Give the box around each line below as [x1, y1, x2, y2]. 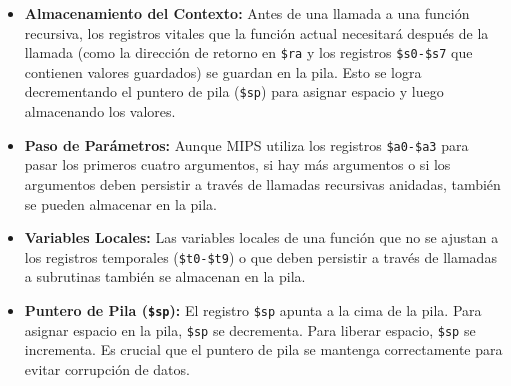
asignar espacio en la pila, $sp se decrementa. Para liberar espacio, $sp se [24, 319, 476, 340]
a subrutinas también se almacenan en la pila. [24, 266, 306, 287]
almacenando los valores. [24, 101, 176, 122]
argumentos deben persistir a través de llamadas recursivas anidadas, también [24, 173, 501, 194]
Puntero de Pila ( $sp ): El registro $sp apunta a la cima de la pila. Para [24, 299, 482, 320]
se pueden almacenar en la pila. [24, 193, 218, 214]
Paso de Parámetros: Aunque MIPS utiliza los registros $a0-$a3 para [24, 134, 469, 155]
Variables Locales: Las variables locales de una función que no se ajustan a [24, 227, 499, 248]
